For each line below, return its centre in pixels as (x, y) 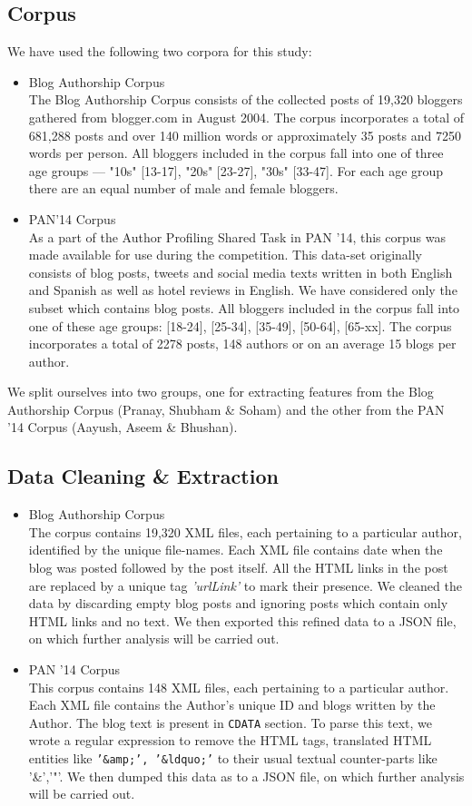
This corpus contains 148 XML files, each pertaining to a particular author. (239, 687)
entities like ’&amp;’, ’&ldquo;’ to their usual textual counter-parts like (233, 758)
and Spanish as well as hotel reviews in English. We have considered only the (243, 290)
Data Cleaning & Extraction (143, 476)
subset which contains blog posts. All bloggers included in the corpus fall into (244, 307)
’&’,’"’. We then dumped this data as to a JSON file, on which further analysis (246, 776)
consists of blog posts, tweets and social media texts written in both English (241, 272)
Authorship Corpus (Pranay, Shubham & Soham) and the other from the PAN (226, 409)
